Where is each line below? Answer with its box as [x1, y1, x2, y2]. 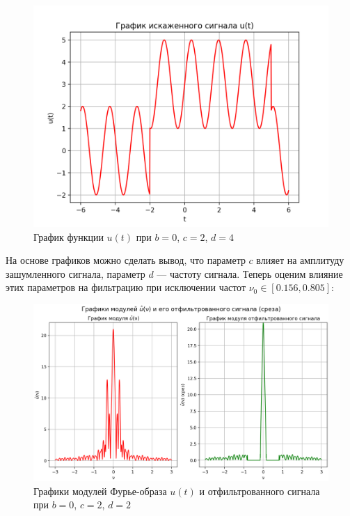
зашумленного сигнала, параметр [6, 266, 145, 281]
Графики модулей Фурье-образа [33, 483, 167, 498]
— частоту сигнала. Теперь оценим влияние [157, 266, 343, 281]
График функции [33, 229, 104, 244]
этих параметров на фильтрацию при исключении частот [6, 280, 246, 295]
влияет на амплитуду [256, 253, 344, 267]
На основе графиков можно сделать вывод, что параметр [6, 253, 246, 267]
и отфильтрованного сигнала [199, 483, 320, 498]
